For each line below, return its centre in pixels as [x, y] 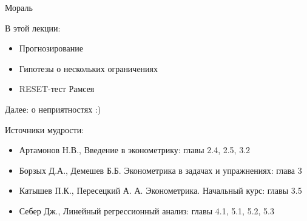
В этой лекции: [33, 28]
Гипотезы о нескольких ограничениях [89, 68]
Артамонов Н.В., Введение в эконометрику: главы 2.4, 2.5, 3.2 [135, 150]
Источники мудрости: [45, 129]
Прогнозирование [51, 48]
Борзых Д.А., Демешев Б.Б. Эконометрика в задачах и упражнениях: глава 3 [160, 170]
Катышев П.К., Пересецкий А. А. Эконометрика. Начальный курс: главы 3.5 [160, 190]
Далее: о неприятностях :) [53, 109]
